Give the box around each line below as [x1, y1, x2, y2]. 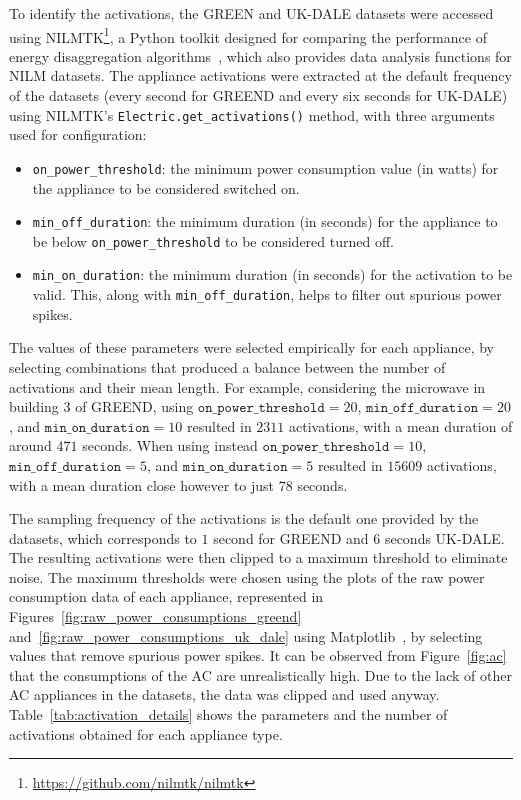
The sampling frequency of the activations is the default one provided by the [9, 508, 479, 529]
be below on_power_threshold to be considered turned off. [32, 230, 394, 251]
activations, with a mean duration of [289, 415, 513, 436]
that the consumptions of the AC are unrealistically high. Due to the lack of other [9, 664, 512, 685]
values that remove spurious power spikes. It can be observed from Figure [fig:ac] [9, 645, 507, 666]
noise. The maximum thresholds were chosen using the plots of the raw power [9, 566, 485, 587]
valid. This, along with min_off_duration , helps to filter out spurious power [32, 284, 502, 305]
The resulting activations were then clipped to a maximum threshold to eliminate [9, 547, 508, 568]
